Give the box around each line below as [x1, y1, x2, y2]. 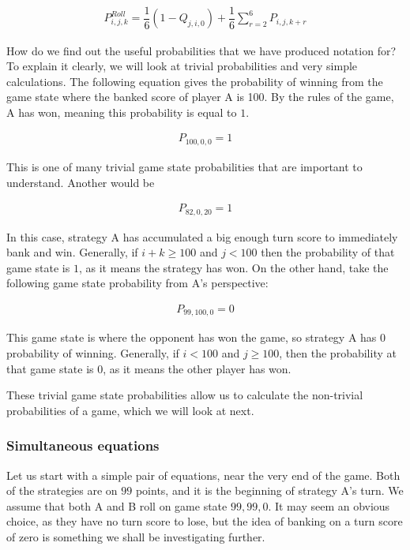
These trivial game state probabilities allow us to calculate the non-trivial [6, 387, 363, 403]
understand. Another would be [6, 174, 155, 190]
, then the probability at [279, 345, 397, 361]
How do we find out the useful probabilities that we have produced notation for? [6, 42, 397, 58]
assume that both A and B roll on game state [6, 497, 228, 514]
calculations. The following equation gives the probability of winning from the [6, 73, 383, 89]
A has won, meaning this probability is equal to [6, 103, 237, 120]
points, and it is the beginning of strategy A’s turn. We [135, 482, 404, 499]
